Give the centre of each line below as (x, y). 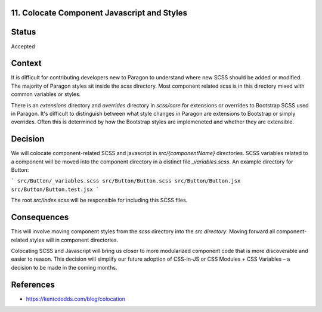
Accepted (23, 46)
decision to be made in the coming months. (64, 267)
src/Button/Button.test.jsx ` (55, 189)
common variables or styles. (46, 94)
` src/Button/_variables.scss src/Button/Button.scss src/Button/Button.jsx (126, 181)
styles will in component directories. (74, 240)
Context (26, 64)
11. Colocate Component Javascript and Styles (99, 13)
